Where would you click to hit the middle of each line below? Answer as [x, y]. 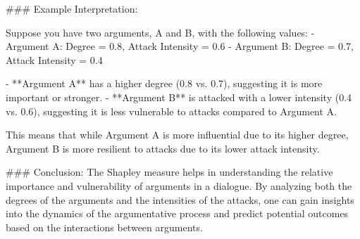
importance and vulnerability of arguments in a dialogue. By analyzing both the [179, 185]
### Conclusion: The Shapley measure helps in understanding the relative [169, 172]
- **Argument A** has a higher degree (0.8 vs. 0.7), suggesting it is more [164, 83]
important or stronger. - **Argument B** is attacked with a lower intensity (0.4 [179, 97]
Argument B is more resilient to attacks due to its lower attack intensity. [163, 148]
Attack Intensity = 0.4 [54, 59]
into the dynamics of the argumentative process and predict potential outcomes [177, 213]
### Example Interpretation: [72, 8]
